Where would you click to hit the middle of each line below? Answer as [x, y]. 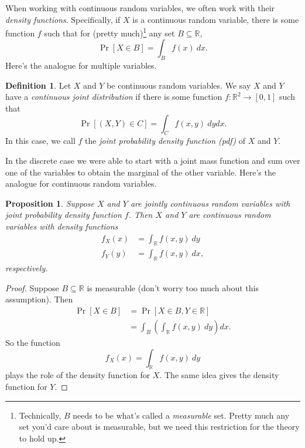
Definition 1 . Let [38, 85]
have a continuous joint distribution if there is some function [114, 97]
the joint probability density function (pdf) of [165, 141]
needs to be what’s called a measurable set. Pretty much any [181, 415]
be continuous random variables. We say [179, 85]
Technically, [40, 415]
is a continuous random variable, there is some [216, 19]
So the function [33, 343]
